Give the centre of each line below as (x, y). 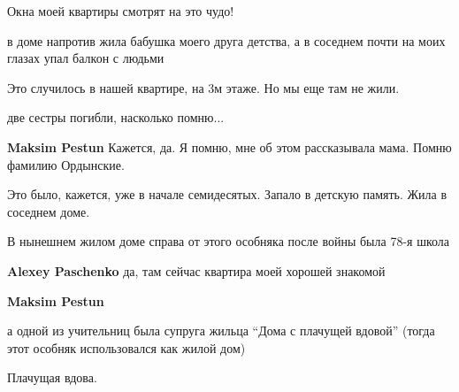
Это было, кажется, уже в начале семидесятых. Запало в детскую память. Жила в (227, 194)
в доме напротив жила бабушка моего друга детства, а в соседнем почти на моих (226, 40)
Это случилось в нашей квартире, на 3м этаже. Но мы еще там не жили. (203, 87)
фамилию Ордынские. (66, 164)
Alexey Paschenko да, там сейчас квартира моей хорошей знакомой (196, 270)
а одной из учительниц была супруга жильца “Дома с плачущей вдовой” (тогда (221, 331)
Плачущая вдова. (52, 377)
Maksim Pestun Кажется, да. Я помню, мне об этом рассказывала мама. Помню (229, 146)
